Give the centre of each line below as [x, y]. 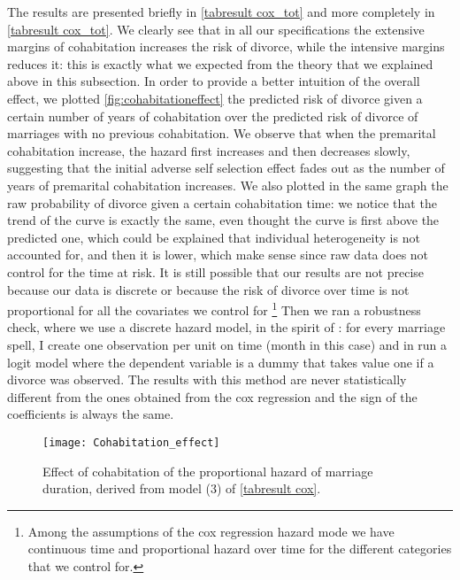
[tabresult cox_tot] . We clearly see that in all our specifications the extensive [216, 29]
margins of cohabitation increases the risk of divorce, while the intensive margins [226, 46]
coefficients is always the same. [91, 414]
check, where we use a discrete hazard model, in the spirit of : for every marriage [226, 327]
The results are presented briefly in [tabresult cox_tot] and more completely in [221, 12]
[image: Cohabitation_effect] [131, 442]
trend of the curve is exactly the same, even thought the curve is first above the [223, 220]
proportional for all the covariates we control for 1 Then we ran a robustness [214, 309]
